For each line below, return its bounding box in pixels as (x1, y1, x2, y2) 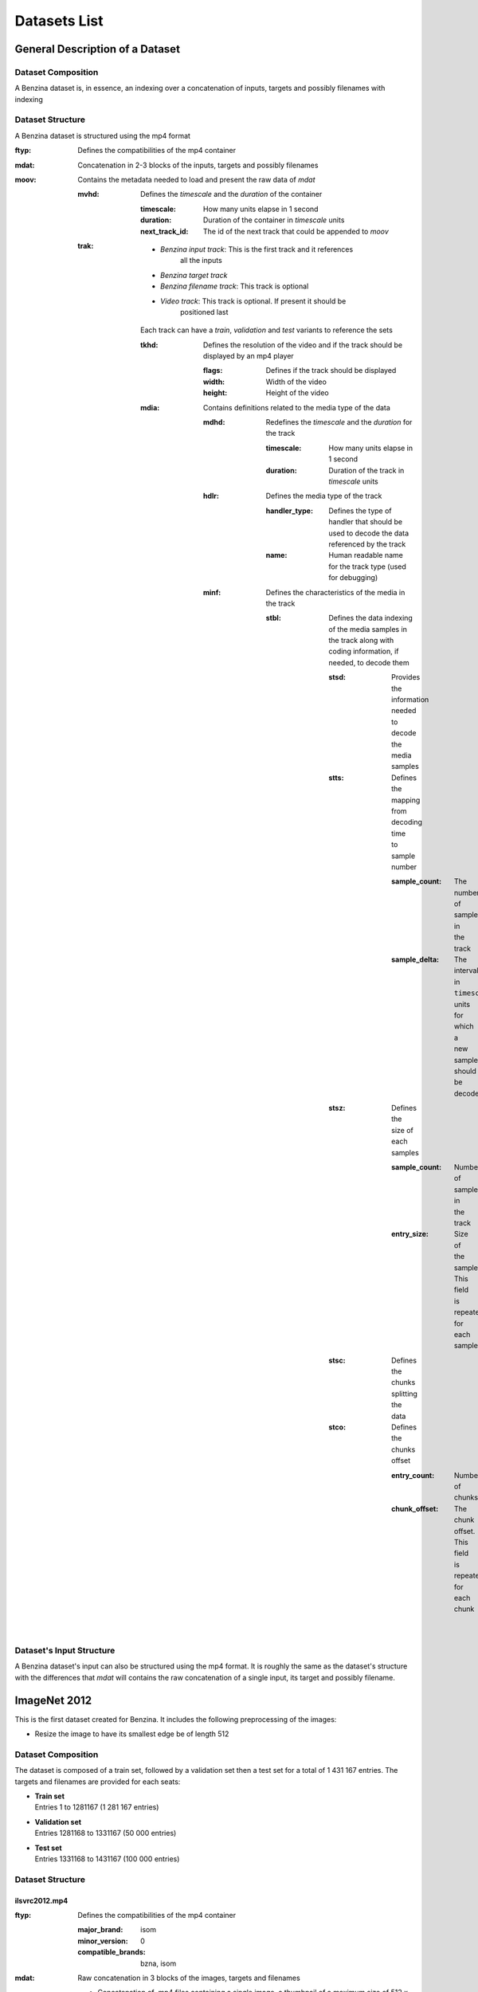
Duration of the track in (328, 465, 405, 475)
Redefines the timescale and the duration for (265, 418, 413, 427)
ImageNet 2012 (14, 1693, 92, 1707)
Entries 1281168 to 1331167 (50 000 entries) (34, 1829, 177, 1838)
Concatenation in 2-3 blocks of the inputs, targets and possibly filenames (77, 160, 319, 170)
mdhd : (203, 418, 225, 427)
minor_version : (77, 1936, 128, 1946)
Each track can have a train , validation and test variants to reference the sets (140, 325, 394, 335)
